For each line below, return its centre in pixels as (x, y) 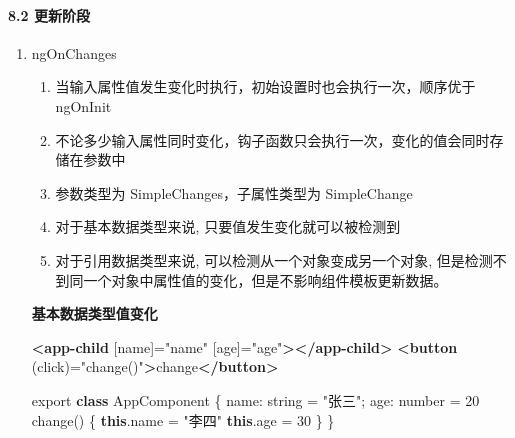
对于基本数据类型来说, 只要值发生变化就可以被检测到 (228, 226)
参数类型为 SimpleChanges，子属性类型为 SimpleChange (234, 192)
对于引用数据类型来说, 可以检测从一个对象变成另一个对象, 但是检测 (274, 259)
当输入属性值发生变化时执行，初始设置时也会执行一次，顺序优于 (265, 86)
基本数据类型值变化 (94, 313)
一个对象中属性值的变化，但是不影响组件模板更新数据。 (265, 279)
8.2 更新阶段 (49, 14)
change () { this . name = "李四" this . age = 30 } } (183, 419)
